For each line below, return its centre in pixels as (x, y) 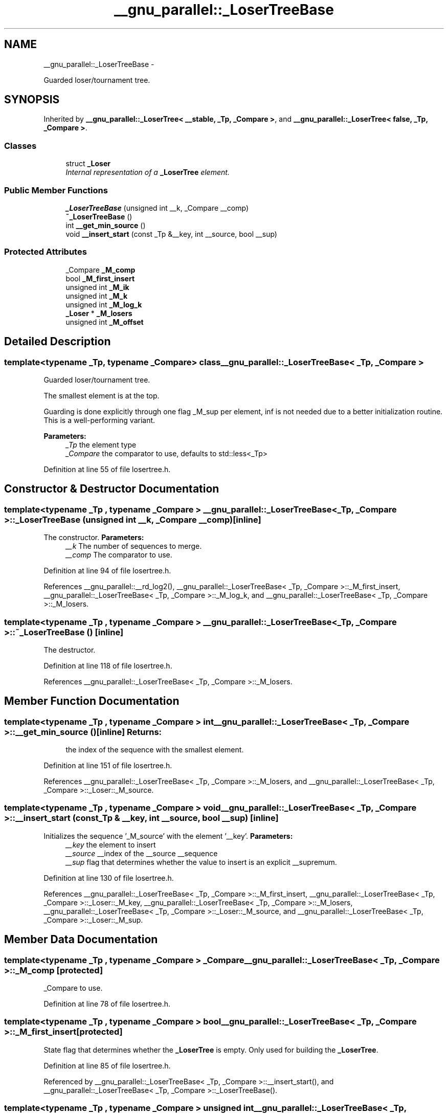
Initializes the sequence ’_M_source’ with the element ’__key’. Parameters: (168, 836)
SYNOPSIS (32, 100)
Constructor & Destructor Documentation (112, 489)
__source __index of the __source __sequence (142, 853)
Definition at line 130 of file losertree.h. (109, 878)
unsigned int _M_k (97, 296)
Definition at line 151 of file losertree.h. (108, 766)
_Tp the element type (101, 444)
